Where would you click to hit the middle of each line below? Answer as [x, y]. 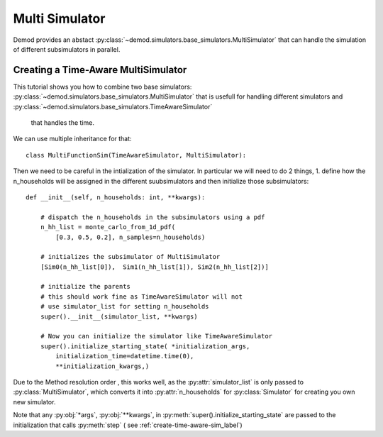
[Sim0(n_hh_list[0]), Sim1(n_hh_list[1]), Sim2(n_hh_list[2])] [154, 267]
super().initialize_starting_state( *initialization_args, [145, 346]
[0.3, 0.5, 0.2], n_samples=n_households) [131, 237]
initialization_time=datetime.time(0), [125, 356]
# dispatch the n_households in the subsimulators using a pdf [152, 217]
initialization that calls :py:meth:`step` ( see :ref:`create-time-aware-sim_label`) [128, 425]
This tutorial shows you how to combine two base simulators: [102, 87]
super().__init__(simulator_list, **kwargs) [119, 316]
